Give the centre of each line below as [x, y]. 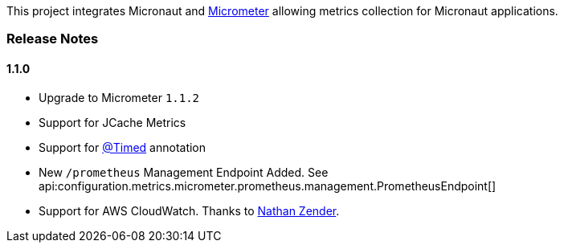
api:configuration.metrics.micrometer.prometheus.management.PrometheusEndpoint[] [268, 186]
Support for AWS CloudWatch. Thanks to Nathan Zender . [189, 210]
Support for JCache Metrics [112, 122]
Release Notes [53, 39]
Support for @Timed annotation [123, 147]
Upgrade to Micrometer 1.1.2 [119, 97]
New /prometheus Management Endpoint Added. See [184, 172]
